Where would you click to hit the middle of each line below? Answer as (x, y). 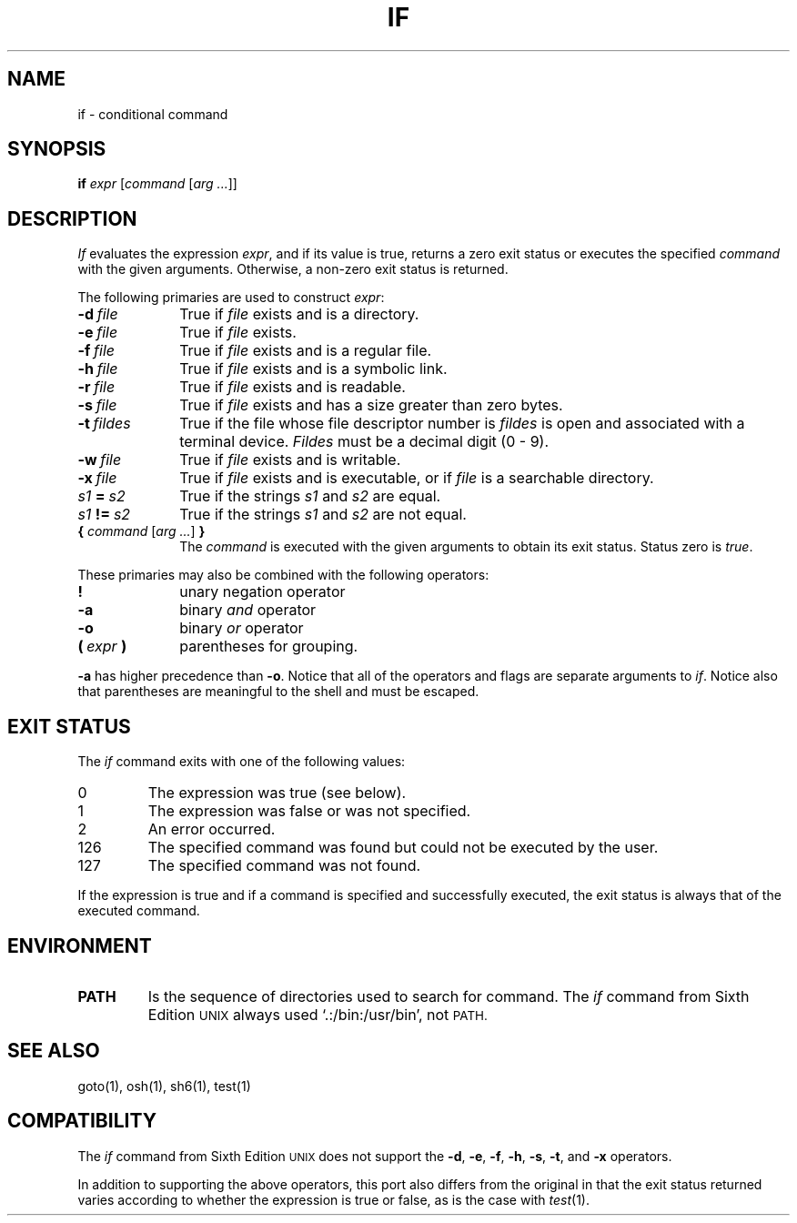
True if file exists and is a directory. (299, 314)
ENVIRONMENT (80, 945)
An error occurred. (212, 829)
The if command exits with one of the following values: (242, 762)
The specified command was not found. (284, 866)
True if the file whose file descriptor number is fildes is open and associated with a (462, 424)
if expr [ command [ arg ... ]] (157, 184)
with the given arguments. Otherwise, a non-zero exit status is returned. (293, 269)
